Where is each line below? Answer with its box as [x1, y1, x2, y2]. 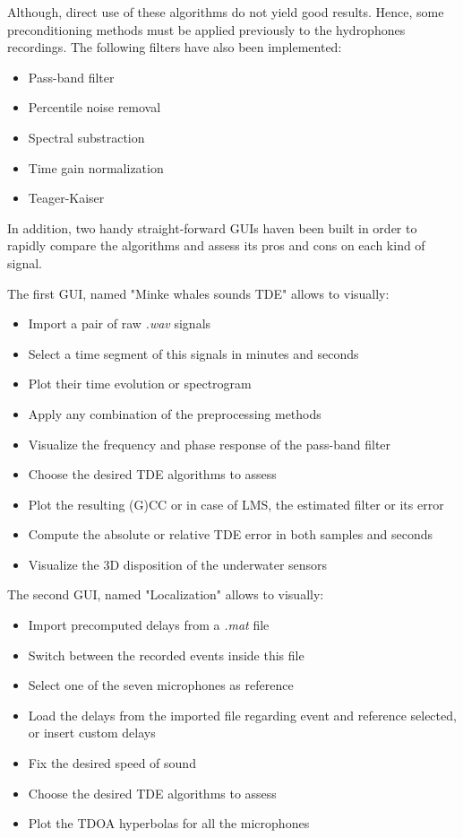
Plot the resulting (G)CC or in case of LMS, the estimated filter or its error [28, 494, 444, 513]
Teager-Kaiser [28, 188, 105, 207]
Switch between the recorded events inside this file [28, 645, 304, 664]
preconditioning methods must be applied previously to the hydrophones [7, 20, 406, 39]
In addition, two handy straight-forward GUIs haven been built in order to [7, 218, 417, 237]
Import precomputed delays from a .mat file [28, 615, 270, 634]
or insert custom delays [28, 723, 156, 742]
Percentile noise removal [28, 98, 161, 117]
